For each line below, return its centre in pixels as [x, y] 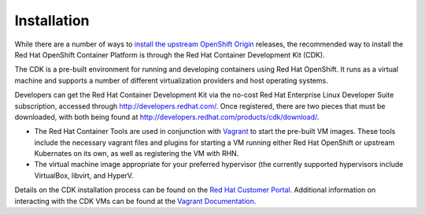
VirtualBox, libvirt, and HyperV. [84, 175]
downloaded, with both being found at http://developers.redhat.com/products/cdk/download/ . [167, 117]
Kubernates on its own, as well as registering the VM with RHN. [137, 154]
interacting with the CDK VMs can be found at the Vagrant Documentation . [135, 201]
